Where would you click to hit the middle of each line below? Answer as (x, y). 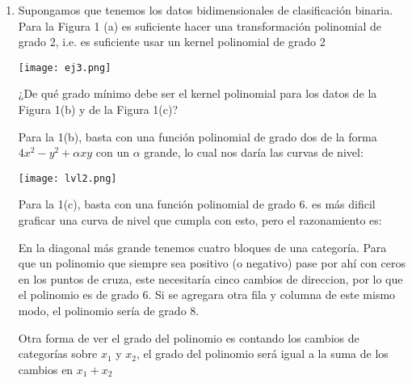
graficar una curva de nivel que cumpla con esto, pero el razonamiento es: (200, 220)
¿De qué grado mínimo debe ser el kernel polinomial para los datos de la (198, 93)
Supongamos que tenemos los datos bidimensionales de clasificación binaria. (206, 10)
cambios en (46, 369)
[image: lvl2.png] (67, 178)
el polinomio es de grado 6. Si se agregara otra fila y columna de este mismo (207, 295)
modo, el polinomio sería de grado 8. (109, 311)
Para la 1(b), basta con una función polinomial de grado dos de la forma (198, 136)
